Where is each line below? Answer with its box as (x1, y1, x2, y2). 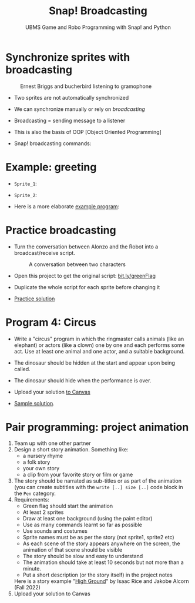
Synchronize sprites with (5, 50, 130, 64)
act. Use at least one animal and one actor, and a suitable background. (14, 348, 185, 355)
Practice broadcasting (5, 223, 116, 237)
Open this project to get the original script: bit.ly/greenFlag (14, 272, 156, 279)
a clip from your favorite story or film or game (22, 471, 133, 479)
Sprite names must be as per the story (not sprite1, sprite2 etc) (22, 534, 174, 541)
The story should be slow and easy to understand (22, 553, 143, 560)
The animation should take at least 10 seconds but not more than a (22, 559, 184, 566)
